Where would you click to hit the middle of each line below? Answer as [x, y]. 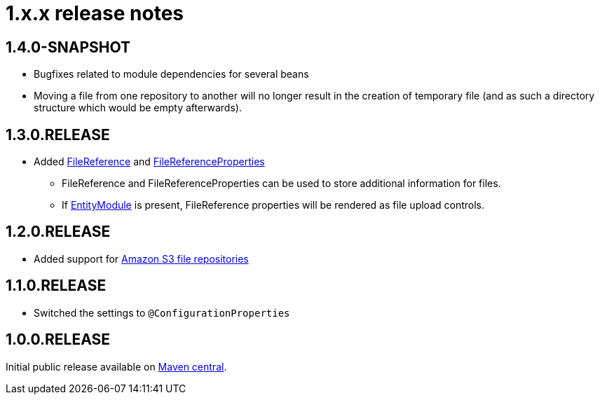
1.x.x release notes [95, 13]
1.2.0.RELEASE [58, 232]
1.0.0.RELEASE [58, 340]
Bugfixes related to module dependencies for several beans [171, 74]
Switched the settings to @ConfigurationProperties [162, 312]
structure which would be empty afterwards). [138, 108]
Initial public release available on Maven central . [116, 366]
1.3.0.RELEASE [58, 135]
